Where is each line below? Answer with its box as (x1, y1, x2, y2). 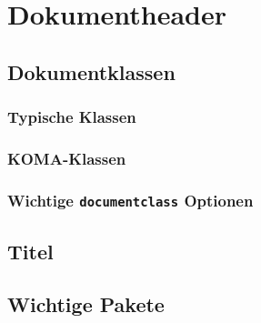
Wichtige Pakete (7, 290, 165, 318)
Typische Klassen (7, 106, 136, 128)
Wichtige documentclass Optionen (7, 188, 254, 211)
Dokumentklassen (7, 57, 176, 86)
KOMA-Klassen (7, 146, 126, 169)
